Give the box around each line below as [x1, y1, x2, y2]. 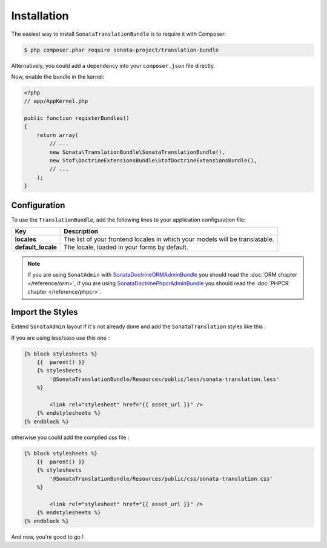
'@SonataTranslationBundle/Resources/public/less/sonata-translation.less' [49, 375, 280, 383]
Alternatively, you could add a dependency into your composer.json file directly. [11, 62, 215, 69]
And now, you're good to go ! [11, 533, 84, 540]
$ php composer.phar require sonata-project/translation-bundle [24, 46, 219, 53]
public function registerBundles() [24, 115, 130, 122]
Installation [11, 9, 69, 22]
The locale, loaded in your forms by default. [64, 243, 188, 251]
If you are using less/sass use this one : [11, 334, 110, 342]
